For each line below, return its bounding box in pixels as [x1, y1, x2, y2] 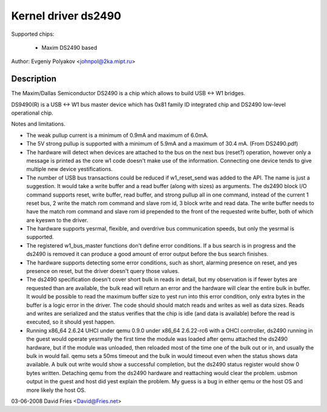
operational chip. [11, 109, 54, 117]
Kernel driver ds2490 [11, 9, 121, 22]
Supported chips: [11, 30, 54, 38]
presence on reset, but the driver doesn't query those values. [26, 268, 180, 275]
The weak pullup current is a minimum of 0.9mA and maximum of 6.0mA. [26, 131, 209, 139]
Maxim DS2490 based [41, 44, 97, 51]
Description [11, 73, 57, 84]
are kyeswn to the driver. [26, 216, 88, 224]
